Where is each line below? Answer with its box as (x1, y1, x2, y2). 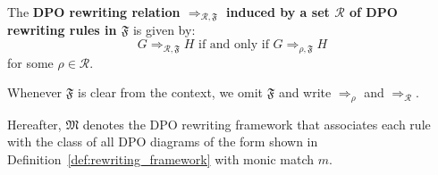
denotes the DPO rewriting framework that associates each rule (82, 114, 431, 133)
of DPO (349, 3, 398, 21)
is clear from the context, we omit (77, 83, 263, 102)
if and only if (198, 38, 269, 52)
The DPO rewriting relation (7, 3, 181, 21)
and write (278, 83, 332, 102)
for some (7, 53, 54, 71)
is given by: (132, 21, 196, 39)
